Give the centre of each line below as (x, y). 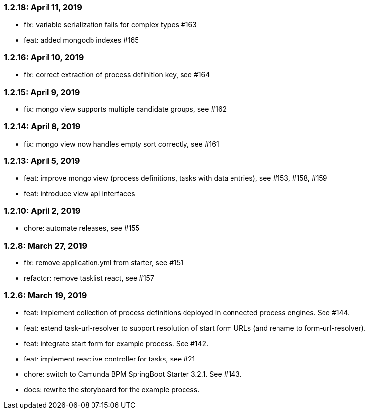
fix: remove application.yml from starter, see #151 (104, 262)
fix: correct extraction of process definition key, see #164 (117, 75)
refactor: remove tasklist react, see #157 (89, 278)
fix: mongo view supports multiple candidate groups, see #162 (125, 109)
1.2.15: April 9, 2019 (42, 92)
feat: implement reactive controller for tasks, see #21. (111, 359)
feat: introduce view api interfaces (79, 194)
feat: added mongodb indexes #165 (81, 40)
